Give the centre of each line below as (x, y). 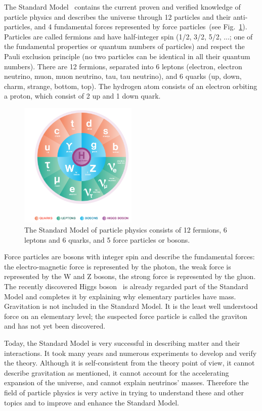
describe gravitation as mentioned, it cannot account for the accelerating (117, 372)
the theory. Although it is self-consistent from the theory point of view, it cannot (129, 363)
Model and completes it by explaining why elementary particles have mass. (120, 296)
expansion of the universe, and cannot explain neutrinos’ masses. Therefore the (126, 382)
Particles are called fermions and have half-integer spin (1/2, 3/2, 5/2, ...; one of (128, 36)
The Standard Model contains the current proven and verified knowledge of (122, 7)
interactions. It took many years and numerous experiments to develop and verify (130, 353)
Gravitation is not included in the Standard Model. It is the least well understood (131, 306)
